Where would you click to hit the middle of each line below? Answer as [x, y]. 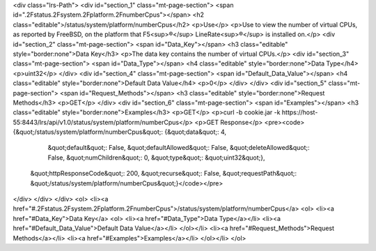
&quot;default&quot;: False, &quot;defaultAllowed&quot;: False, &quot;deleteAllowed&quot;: [179, 148]
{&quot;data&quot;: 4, [195, 132]
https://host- [300, 112]
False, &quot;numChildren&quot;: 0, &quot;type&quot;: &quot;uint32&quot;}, [156, 158]
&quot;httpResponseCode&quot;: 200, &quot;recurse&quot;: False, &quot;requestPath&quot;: [164, 174]
